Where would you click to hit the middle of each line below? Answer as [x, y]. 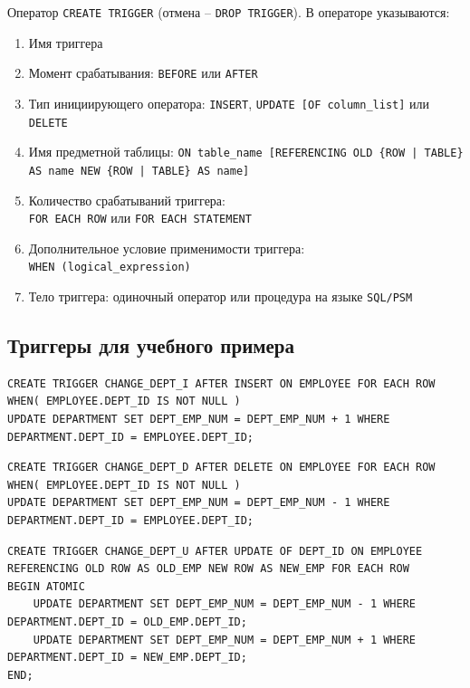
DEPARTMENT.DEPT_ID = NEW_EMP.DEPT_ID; [127, 658]
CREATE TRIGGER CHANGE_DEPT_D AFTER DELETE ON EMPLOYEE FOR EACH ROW [221, 468]
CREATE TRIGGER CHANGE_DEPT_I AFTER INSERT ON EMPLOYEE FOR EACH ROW [221, 383]
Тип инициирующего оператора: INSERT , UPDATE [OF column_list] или [229, 103]
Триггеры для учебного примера [151, 345]
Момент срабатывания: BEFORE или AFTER [143, 73]
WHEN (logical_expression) [110, 268]
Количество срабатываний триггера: [127, 200]
